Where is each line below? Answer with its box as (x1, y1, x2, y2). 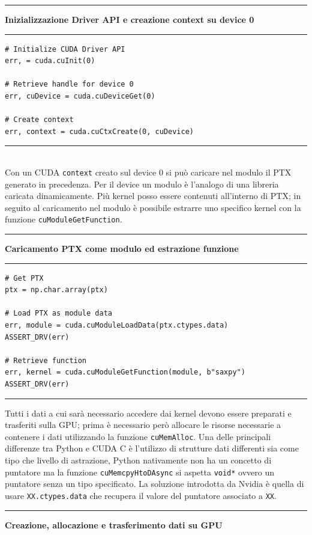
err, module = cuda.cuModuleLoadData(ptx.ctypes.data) (5, 321, 229, 329)
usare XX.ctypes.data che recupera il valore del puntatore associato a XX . (5, 489, 277, 501)
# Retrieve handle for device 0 (5, 80, 134, 89)
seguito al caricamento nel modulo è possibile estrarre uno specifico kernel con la (5, 201, 301, 213)
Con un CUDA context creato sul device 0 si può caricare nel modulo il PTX (5, 165, 292, 178)
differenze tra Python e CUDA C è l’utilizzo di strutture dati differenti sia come (5, 442, 299, 454)
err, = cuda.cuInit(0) (5, 57, 95, 66)
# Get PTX (5, 274, 44, 283)
